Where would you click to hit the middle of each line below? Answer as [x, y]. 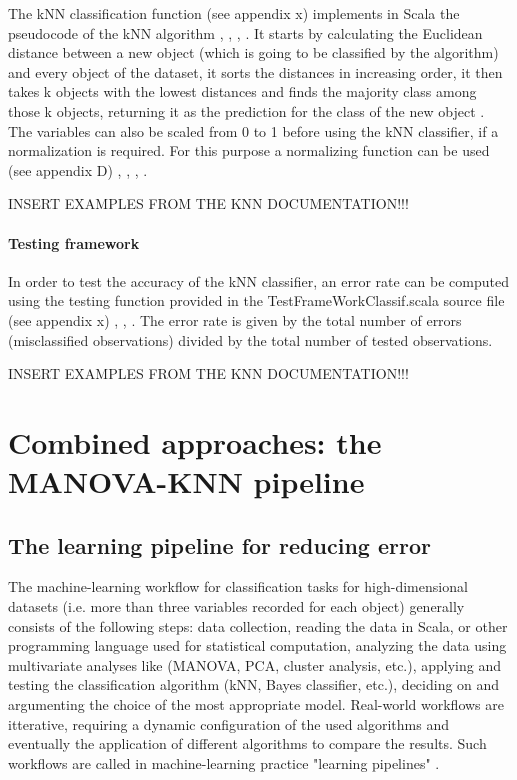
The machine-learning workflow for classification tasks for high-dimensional [238, 586]
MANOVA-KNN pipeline [186, 481]
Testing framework [74, 242]
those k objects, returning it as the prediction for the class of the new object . [246, 110]
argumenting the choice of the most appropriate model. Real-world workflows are [256, 704]
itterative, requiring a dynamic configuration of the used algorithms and [229, 723]
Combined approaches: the [195, 441]
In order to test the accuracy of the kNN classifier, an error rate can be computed [259, 280]
